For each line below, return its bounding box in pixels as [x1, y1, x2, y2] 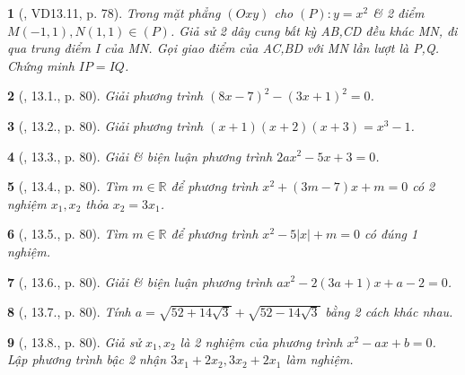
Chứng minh [7, 56, 75, 74]
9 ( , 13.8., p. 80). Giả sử [7, 332, 141, 351]
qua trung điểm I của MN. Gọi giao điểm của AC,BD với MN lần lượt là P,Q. [7, 39, 439, 57]
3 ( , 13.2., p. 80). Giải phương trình [7, 116, 204, 135]
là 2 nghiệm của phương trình [180, 332, 343, 351]
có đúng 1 [364, 224, 418, 243]
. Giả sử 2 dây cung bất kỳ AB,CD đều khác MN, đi [170, 21, 458, 39]
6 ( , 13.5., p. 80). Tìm [7, 224, 128, 243]
